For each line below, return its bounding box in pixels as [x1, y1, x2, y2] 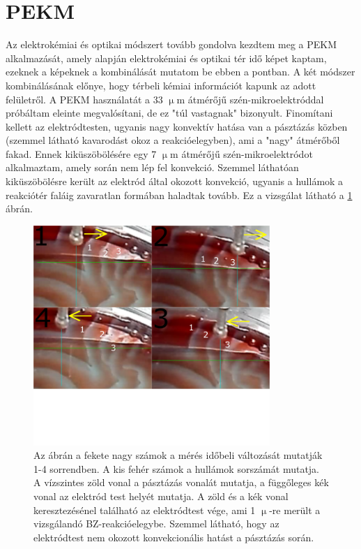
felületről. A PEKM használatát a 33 [6, 91, 163, 106]
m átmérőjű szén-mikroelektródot [170, 146, 313, 161]
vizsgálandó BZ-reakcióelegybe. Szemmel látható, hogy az [33, 516, 279, 531]
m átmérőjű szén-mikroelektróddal [176, 91, 324, 106]
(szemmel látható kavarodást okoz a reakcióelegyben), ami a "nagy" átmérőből [6, 133, 340, 147]
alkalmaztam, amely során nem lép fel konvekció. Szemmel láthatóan [6, 160, 299, 175]
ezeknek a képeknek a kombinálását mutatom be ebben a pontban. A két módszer [6, 64, 355, 79]
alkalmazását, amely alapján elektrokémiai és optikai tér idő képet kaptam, [6, 50, 327, 65]
